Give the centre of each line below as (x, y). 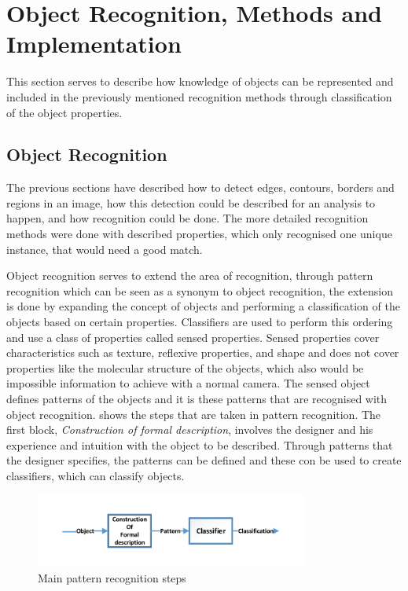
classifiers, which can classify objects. (96, 475)
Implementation (94, 44)
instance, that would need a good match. (105, 249)
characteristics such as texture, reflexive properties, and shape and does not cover (203, 352)
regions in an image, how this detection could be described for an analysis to (191, 202)
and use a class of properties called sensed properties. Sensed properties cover (193, 337)
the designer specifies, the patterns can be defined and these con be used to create (204, 460)
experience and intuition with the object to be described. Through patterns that (200, 444)
